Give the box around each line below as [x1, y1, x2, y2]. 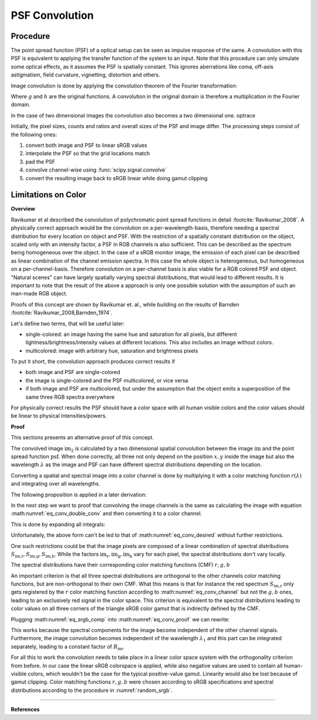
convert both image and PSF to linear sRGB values [25, 142, 147, 149]
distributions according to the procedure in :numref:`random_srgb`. [11, 687, 173, 694]
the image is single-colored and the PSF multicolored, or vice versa [25, 376, 188, 384]
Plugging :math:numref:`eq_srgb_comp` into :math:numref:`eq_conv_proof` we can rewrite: [11, 615, 230, 623]
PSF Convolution [11, 9, 94, 22]
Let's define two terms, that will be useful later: [11, 320, 125, 327]
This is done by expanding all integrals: [11, 520, 106, 528]
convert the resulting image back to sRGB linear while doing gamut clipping [25, 174, 208, 181]
